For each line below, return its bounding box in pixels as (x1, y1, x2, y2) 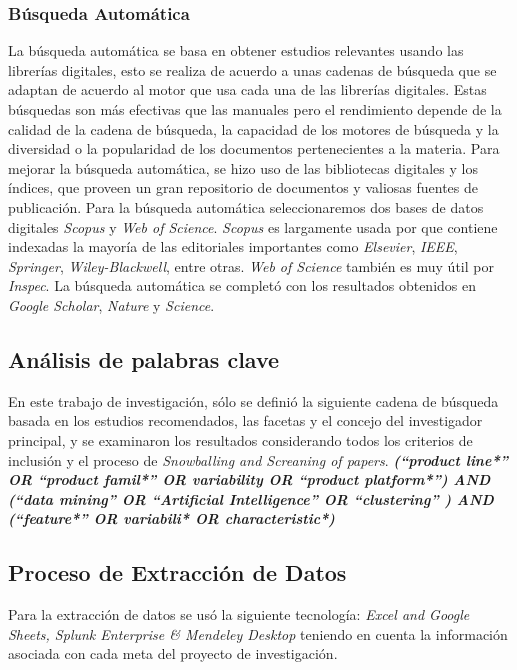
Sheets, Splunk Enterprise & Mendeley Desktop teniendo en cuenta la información (8, 623, 508, 644)
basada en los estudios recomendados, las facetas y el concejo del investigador (8, 410, 483, 431)
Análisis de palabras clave (8, 343, 280, 374)
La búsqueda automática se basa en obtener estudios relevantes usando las (8, 40, 464, 61)
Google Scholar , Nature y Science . (8, 294, 215, 315)
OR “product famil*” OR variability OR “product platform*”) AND (8, 469, 491, 490)
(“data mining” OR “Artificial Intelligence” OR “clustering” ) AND (8, 488, 494, 509)
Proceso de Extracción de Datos (8, 557, 347, 588)
